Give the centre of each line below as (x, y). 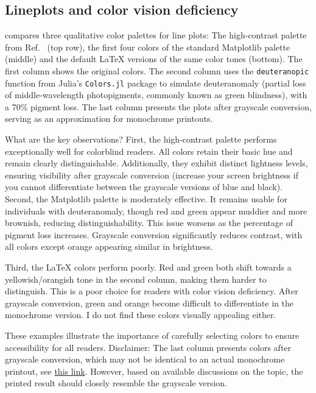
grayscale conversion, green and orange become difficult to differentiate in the (149, 303)
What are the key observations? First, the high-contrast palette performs (141, 139)
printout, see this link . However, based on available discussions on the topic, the (154, 371)
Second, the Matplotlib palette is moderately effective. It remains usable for (146, 199)
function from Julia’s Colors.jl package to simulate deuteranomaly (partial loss (156, 83)
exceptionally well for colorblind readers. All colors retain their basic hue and (149, 151)
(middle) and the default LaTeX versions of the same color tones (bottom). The (154, 59)
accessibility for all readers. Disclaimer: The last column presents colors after (148, 347)
